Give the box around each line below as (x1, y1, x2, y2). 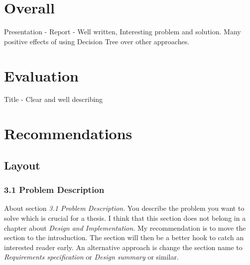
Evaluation (4, 65, 79, 86)
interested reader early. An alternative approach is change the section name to (4, 242, 243, 252)
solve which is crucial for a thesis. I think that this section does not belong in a (4, 213, 246, 223)
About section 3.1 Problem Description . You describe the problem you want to (4, 203, 245, 213)
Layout (4, 157, 40, 173)
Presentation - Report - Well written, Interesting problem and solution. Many (4, 26, 241, 37)
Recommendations (4, 123, 132, 144)
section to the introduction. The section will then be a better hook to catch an (4, 232, 244, 243)
